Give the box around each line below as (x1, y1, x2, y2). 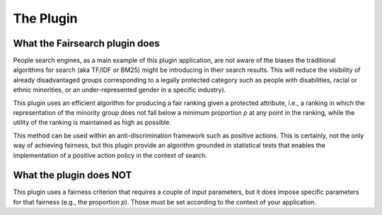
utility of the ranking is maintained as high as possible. (13, 118, 171, 127)
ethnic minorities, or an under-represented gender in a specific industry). (13, 85, 226, 94)
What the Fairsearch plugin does (13, 37, 160, 49)
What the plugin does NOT (13, 169, 132, 181)
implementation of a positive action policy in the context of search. (13, 151, 208, 159)
